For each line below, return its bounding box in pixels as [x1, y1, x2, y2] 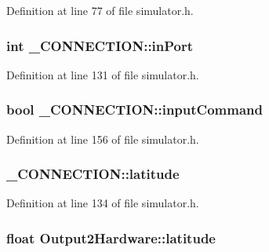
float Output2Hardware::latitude [6, 228, 216, 247]
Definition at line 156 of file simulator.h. [6, 130, 199, 147]
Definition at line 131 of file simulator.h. [6, 66, 199, 82]
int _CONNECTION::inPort [6, 35, 194, 55]
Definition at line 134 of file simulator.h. [6, 195, 199, 211]
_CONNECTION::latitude [6, 164, 180, 184]
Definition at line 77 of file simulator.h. [6, 2, 194, 18]
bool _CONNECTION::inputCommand [6, 100, 263, 119]
